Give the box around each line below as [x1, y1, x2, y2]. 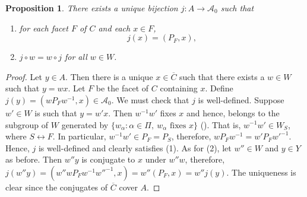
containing [160, 82, 198, 94]
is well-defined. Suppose [198, 93, 284, 106]
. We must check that [111, 93, 189, 106]
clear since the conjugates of [5, 180, 108, 193]
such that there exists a [179, 70, 265, 82]
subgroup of [5, 118, 49, 131]
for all [64, 50, 87, 63]
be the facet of [96, 82, 149, 94]
